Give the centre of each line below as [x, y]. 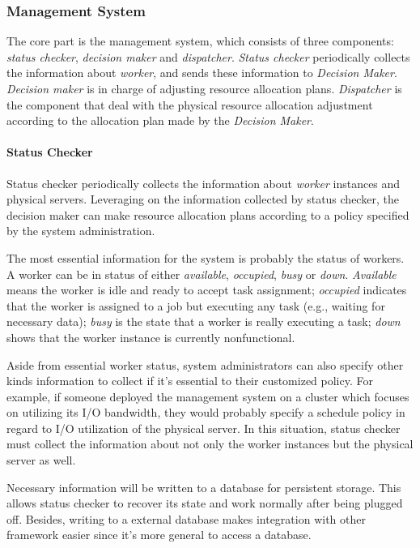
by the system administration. [81, 231]
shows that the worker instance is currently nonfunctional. [151, 337]
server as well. [41, 460]
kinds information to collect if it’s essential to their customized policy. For [190, 381]
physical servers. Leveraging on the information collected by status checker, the [203, 199]
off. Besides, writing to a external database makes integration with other [186, 518]
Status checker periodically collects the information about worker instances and [204, 183]
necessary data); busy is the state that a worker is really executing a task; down [204, 321]
